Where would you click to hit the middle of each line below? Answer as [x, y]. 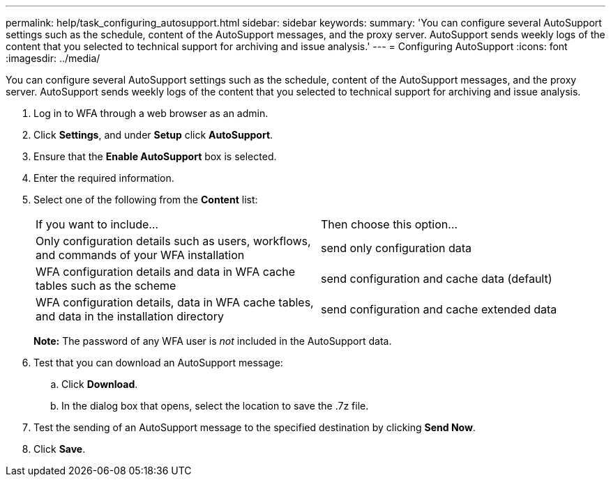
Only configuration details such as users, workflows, [173, 241]
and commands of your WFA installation [140, 255]
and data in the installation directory [130, 316]
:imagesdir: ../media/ [53, 58]
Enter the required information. [104, 178]
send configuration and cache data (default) [437, 279]
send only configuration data [397, 248]
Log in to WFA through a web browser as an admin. [151, 113]
